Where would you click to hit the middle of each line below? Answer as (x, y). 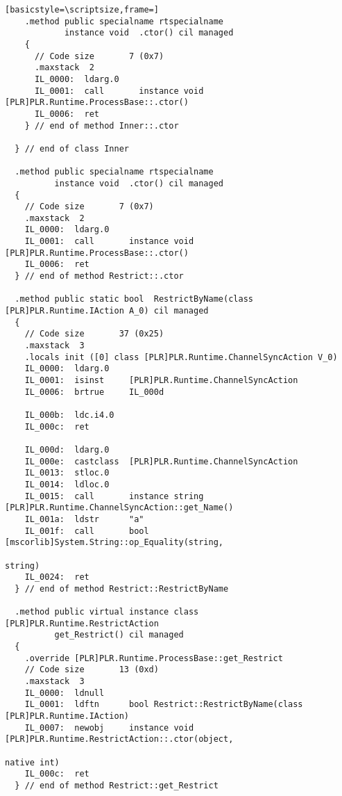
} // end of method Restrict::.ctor (99, 276)
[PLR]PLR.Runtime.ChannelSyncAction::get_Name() (119, 508)
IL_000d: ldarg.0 (67, 449)
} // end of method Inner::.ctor (102, 125)
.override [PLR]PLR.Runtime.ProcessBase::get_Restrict (154, 658)
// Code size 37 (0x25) (94, 334)
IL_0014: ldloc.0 (67, 484)
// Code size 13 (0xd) (92, 670)
